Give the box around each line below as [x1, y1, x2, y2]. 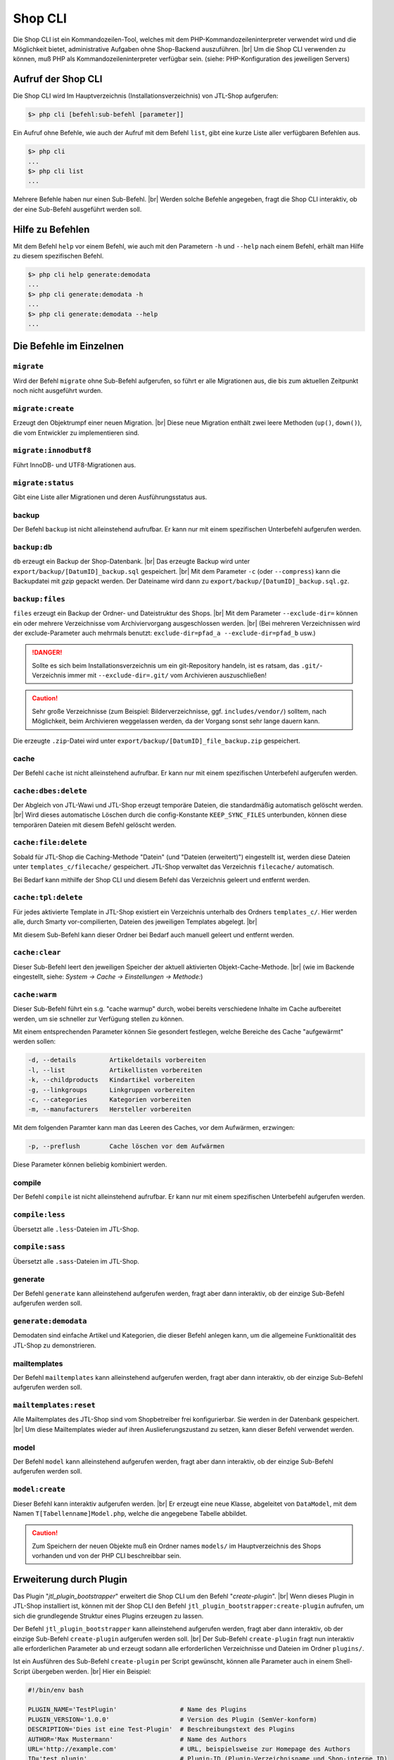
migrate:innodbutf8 [13, 446, 91, 455]
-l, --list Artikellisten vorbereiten [27, 1066, 203, 1074]
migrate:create [13, 403, 74, 413]
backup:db [13, 542, 53, 552]
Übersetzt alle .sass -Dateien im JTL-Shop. [13, 1257, 140, 1265]
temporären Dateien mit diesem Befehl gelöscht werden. [13, 820, 177, 829]
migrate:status [13, 478, 74, 487]
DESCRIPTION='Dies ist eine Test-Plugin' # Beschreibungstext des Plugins [27, 1726, 295, 1733]
